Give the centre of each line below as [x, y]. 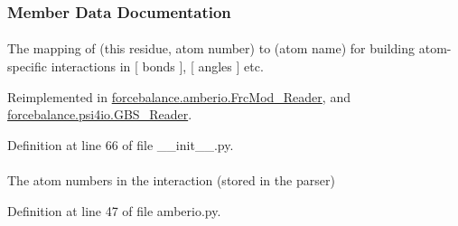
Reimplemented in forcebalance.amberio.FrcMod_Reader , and [179, 96]
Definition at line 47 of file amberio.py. [114, 210]
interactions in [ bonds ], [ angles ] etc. [157, 66]
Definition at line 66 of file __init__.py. [121, 144]
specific [28, 66]
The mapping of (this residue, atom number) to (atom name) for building [211, 48]
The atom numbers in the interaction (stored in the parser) [171, 180]
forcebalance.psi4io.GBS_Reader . [100, 114]
